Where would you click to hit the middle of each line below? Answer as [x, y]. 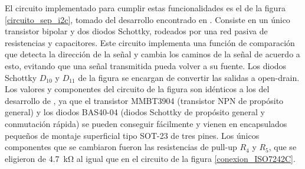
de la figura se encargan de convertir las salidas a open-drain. [189, 77]
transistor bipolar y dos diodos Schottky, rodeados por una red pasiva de [136, 31]
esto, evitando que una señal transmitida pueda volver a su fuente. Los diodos [146, 65]
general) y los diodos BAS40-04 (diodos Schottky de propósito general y [135, 112]
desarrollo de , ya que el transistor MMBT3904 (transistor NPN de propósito [144, 100]
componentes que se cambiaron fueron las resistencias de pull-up [121, 147]
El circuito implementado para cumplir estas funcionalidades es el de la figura [145, 8]
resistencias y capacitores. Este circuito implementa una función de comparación [150, 42]
